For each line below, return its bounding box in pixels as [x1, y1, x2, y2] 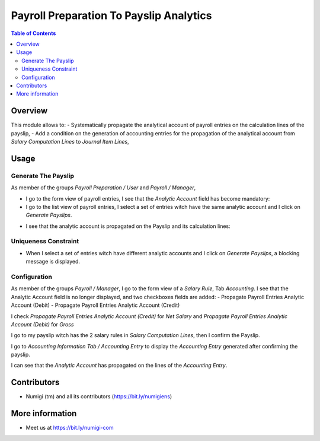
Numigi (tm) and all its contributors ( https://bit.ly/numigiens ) [25, 393, 172, 400]
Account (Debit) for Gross [11, 321, 74, 328]
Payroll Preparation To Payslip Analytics [11, 9, 212, 22]
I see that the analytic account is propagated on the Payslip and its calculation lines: [25, 223, 231, 230]
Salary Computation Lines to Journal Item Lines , [11, 138, 130, 145]
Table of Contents [11, 30, 56, 37]
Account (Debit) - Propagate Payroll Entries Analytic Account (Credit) [11, 302, 180, 309]
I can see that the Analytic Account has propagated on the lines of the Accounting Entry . [11, 362, 228, 369]
